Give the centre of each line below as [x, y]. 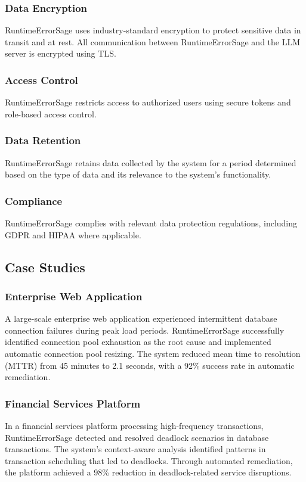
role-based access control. [51, 113]
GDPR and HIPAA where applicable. [73, 234]
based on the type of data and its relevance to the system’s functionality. [138, 174]
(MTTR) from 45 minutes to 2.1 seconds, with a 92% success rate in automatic [150, 365]
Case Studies [45, 267]
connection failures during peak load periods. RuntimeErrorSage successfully [145, 330]
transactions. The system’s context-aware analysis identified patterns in [135, 449]
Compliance [34, 200]
